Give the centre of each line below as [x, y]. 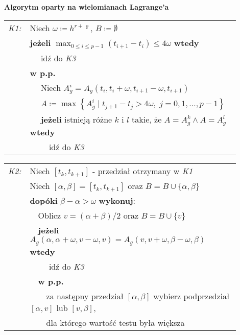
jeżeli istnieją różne [76, 119]
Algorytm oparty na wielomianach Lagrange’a [87, 7]
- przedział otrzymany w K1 [143, 171]
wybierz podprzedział [191, 296]
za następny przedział [85, 296]
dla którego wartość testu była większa [115, 323]
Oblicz [50, 216]
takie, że [147, 119]
